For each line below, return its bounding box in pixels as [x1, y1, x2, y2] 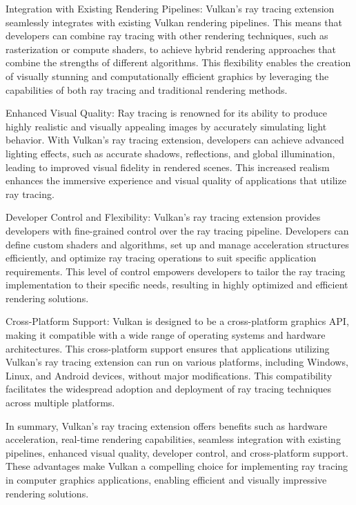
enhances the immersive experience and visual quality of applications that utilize [6, 173, 346, 188]
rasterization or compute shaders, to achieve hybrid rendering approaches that [6, 41, 336, 56]
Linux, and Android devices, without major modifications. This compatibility [6, 368, 333, 382]
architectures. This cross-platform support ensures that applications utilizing [6, 341, 330, 355]
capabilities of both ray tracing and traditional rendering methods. [6, 82, 288, 97]
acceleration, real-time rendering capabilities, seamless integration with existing [6, 432, 341, 446]
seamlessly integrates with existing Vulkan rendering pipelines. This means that [6, 14, 343, 29]
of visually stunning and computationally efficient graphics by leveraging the [6, 68, 329, 83]
